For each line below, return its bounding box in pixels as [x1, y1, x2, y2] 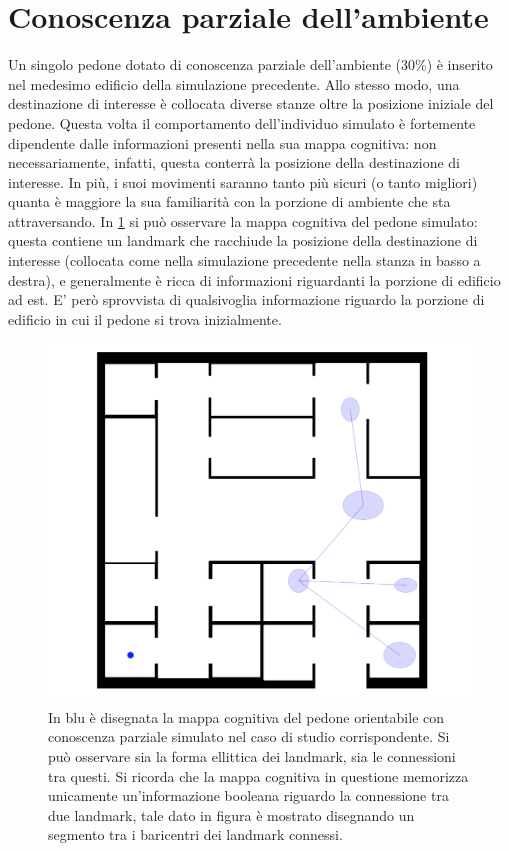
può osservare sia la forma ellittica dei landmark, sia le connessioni [48, 746, 456, 767]
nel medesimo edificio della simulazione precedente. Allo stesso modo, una [8, 73, 460, 94]
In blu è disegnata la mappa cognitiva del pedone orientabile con [48, 706, 445, 727]
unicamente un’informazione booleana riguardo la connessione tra [48, 785, 449, 806]
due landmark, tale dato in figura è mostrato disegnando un [48, 804, 415, 825]
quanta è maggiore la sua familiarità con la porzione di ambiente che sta [8, 191, 451, 212]
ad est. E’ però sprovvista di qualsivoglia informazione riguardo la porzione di [8, 289, 485, 310]
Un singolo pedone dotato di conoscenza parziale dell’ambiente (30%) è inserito [8, 54, 493, 75]
